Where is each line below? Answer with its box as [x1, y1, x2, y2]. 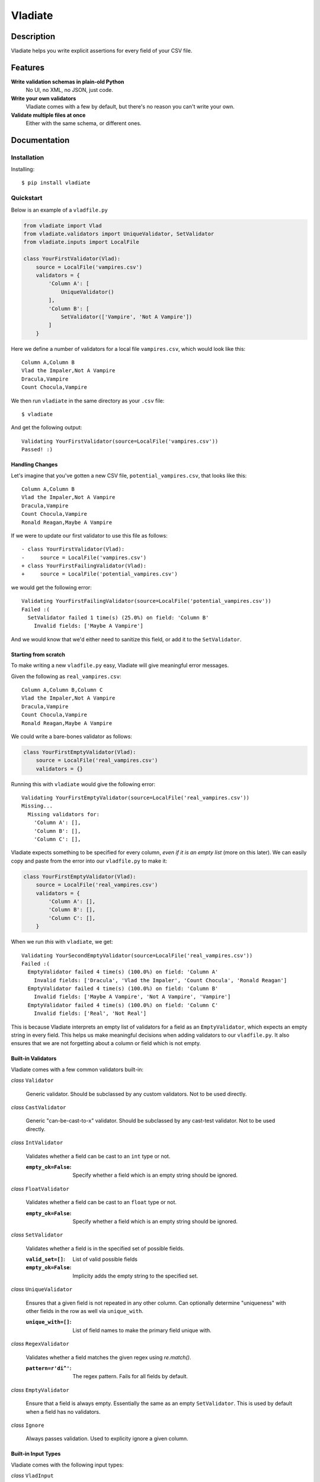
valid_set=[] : [25, 1256, 65, 1263]
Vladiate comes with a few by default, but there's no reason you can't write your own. [25, 103, 235, 110]
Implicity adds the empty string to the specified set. [72, 1272, 199, 1279]
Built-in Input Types [11, 1450, 61, 1458]
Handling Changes [11, 461, 58, 468]
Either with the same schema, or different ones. [25, 119, 142, 127]
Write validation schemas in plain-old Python [11, 78, 124, 85]
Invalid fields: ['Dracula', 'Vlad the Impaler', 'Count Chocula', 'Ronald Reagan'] [33, 977, 287, 983]
